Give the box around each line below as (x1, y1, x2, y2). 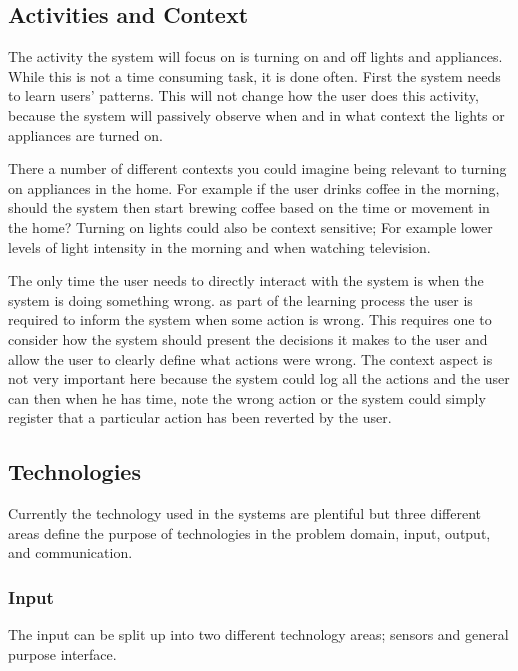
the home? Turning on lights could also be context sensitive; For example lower (8, 216, 493, 237)
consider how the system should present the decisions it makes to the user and (8, 328, 488, 349)
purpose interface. (8, 643, 117, 664)
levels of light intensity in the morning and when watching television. (8, 236, 431, 257)
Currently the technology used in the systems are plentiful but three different (8, 503, 482, 524)
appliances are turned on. (8, 124, 163, 145)
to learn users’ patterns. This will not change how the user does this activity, (8, 85, 479, 106)
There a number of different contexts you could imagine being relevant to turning (8, 158, 507, 179)
